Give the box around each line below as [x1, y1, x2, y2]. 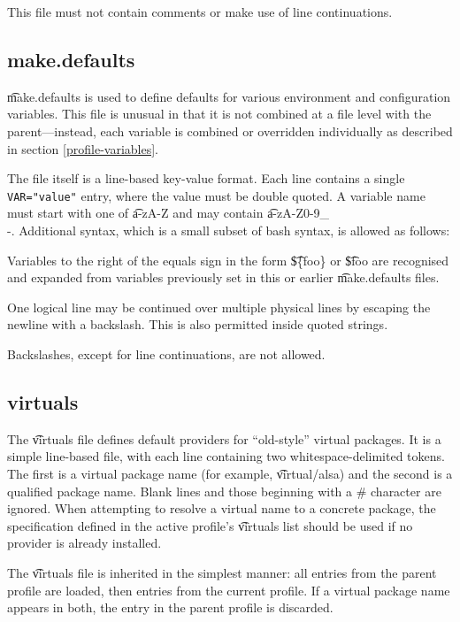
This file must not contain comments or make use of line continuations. [7, 3, 393, 20]
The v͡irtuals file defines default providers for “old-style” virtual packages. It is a [7, 429, 441, 448]
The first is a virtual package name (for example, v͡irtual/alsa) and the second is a [7, 464, 453, 482]
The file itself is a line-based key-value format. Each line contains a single [7, 169, 405, 188]
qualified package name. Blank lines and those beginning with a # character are [7, 481, 441, 500]
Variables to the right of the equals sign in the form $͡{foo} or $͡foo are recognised [7, 250, 449, 269]
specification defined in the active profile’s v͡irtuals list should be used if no [7, 516, 413, 534]
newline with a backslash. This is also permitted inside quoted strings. [7, 315, 388, 334]
